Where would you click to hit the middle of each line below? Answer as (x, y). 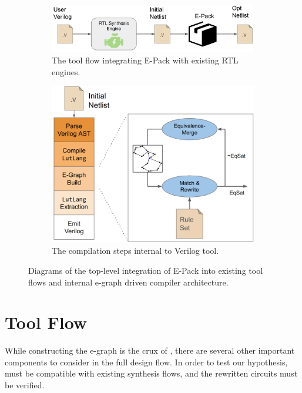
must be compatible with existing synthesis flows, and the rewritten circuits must (151, 373)
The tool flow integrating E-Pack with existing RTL (145, 60)
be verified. (25, 385)
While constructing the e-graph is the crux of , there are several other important (150, 350)
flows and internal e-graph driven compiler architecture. (128, 282)
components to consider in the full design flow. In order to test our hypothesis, (146, 362)
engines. (66, 71)
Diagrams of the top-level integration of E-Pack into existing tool (146, 270)
